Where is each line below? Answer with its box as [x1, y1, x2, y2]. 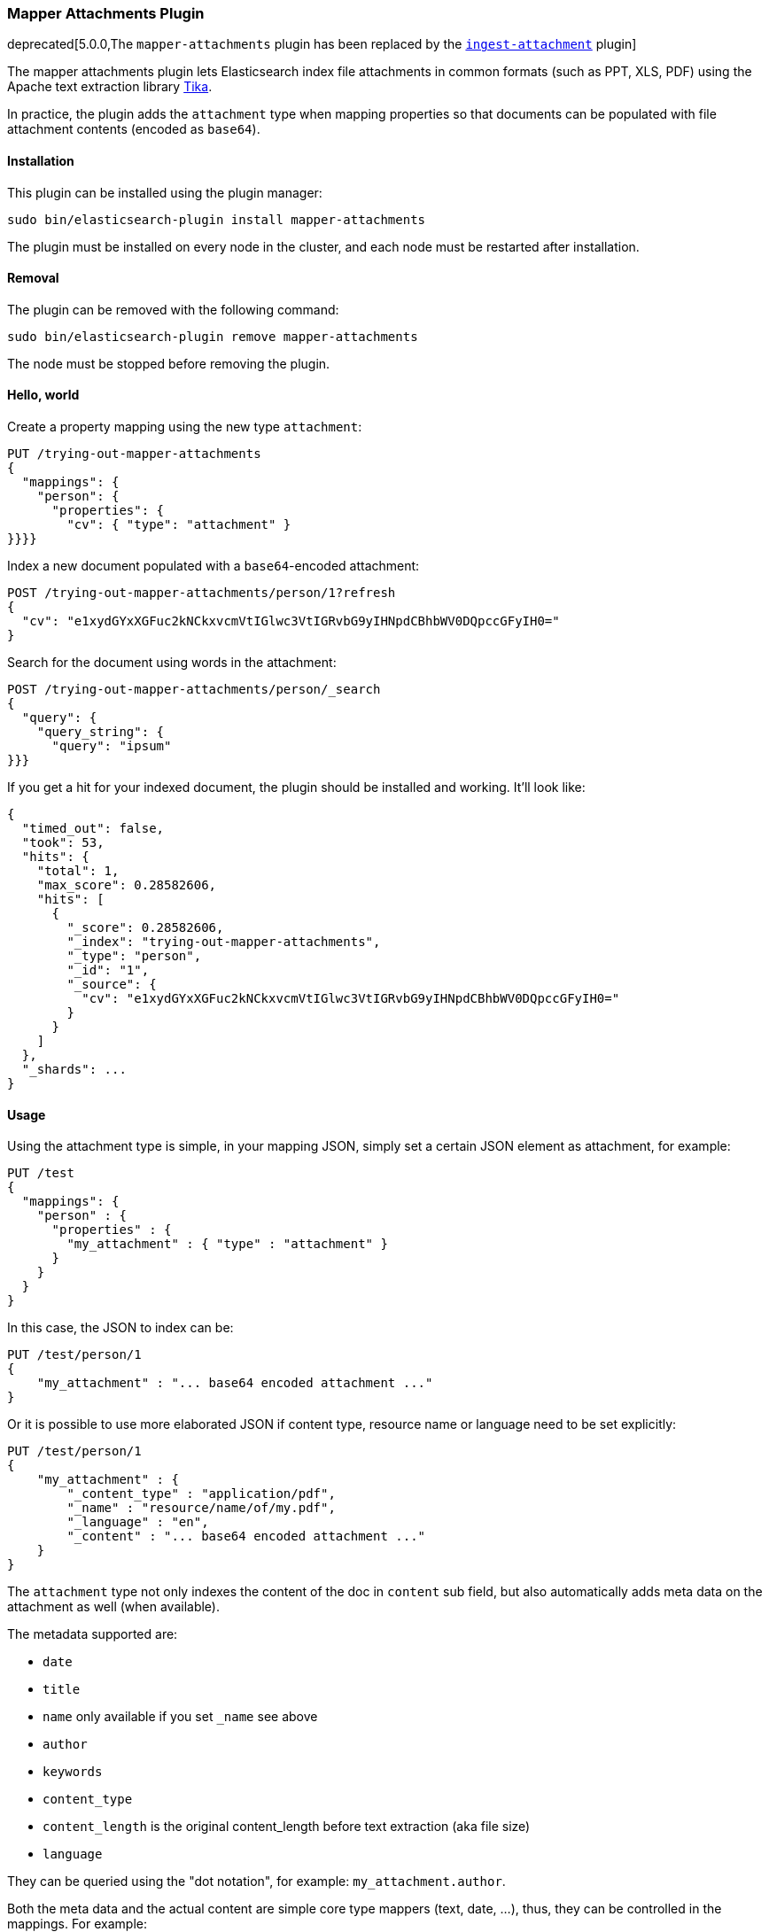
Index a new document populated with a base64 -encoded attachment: [7, 558, 420, 574]
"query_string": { [36, 725, 165, 740]
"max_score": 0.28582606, [36, 878, 217, 893]
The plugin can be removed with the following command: [7, 301, 339, 317]
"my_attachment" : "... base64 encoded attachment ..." [36, 1376, 433, 1391]
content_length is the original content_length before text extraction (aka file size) [43, 1819, 531, 1835]
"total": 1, [36, 864, 120, 879]
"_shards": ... [21, 1062, 127, 1077]
